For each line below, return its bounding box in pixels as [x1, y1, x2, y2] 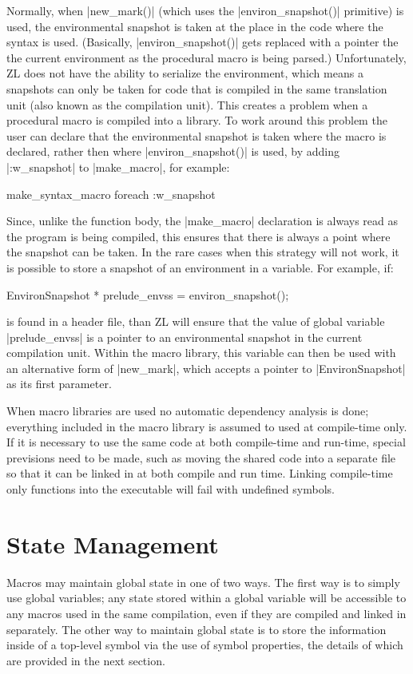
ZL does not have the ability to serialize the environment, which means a [6, 65, 363, 81]
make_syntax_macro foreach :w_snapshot [6, 185, 216, 202]
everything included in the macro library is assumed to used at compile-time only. [6, 418, 407, 434]
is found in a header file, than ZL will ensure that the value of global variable [6, 313, 385, 330]
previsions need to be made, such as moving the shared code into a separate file [6, 449, 396, 466]
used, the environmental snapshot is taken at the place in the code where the [6, 18, 383, 34]
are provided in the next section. [6, 652, 165, 668]
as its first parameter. [6, 375, 112, 392]
